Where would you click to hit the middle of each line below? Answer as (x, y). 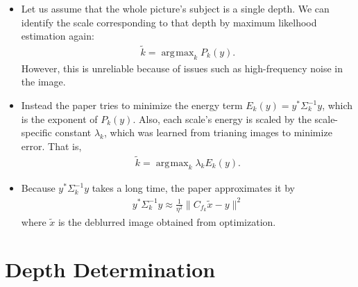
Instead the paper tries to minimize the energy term (132, 105)
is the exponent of (59, 118)
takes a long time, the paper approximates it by (193, 188)
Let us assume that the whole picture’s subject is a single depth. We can (175, 8)
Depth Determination (110, 269)
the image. (43, 82)
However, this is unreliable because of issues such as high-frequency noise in (182, 68)
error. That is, (51, 146)
